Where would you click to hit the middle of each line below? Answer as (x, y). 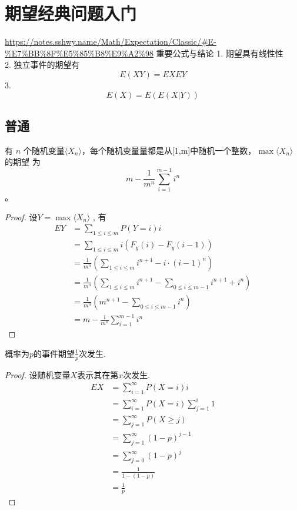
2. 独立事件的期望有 (42, 64)
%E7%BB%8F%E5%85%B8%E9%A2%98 (79, 53)
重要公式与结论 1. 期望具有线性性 (220, 53)
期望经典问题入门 (71, 13)
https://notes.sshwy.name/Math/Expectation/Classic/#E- (111, 42)
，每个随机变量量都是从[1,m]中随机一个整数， (169, 150)
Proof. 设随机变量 (38, 374)
